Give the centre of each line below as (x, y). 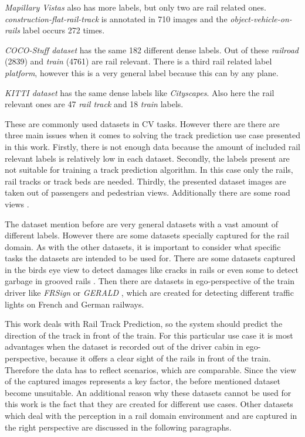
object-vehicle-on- (261, 18)
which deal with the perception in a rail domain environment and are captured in (151, 415)
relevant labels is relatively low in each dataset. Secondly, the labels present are (147, 158)
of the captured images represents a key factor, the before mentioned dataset (143, 381)
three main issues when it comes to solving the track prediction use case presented (152, 135)
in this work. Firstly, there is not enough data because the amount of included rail (152, 146)
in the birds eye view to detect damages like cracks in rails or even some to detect (152, 269)
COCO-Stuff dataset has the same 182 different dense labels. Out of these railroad (152, 49)
